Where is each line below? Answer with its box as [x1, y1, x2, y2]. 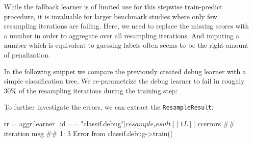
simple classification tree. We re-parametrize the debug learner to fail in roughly [4, 76, 245, 86]
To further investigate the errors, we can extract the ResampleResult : [4, 102, 214, 112]
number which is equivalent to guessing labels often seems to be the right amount [4, 40, 249, 50]
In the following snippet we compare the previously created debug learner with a [4, 66, 246, 76]
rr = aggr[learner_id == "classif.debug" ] [4, 118, 126, 128]
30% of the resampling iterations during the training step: [4, 85, 177, 95]
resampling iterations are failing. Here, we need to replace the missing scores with [4, 21, 249, 31]
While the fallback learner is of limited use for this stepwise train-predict [4, 1, 223, 11]
